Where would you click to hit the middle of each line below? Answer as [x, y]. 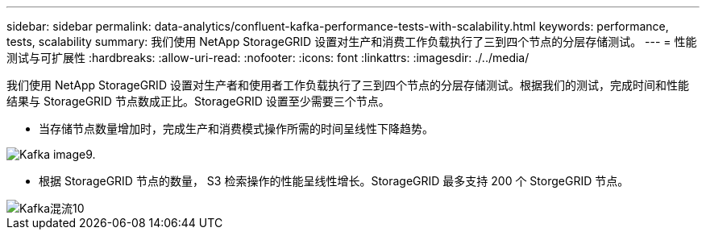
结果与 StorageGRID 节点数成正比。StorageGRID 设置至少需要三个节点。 [198, 101]
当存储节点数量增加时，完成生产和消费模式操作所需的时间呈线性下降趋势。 [236, 128]
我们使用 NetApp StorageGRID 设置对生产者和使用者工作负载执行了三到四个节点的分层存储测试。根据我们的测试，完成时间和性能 [348, 85]
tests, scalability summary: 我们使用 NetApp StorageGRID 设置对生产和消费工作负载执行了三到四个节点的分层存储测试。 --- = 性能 [352, 41]
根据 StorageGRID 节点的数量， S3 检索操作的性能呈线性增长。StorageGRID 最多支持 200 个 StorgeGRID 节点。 [334, 181]
